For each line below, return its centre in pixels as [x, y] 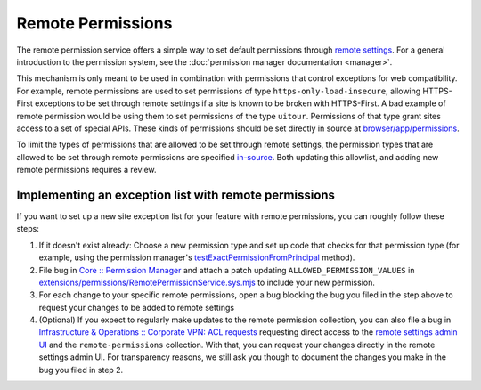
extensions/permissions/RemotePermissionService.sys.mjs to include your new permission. [207, 282]
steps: [28, 229]
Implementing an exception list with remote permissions [176, 195]
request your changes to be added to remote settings [137, 307]
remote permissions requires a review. [86, 170]
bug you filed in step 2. [81, 370]
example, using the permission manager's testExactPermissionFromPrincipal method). [197, 257]
